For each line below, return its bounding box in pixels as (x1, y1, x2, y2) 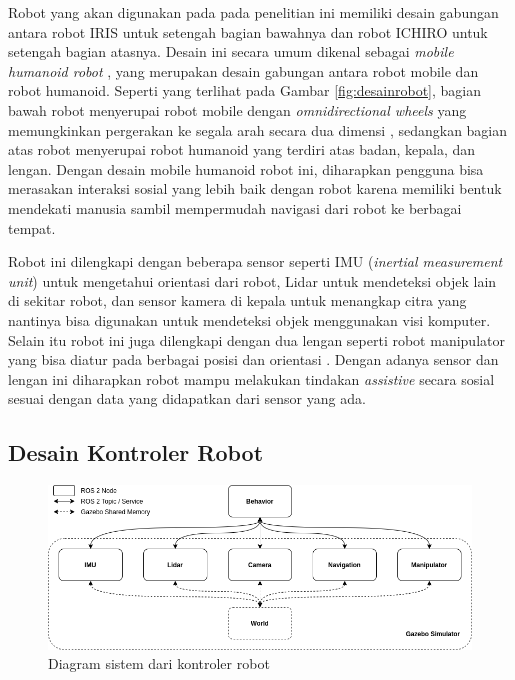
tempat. (8, 217, 56, 238)
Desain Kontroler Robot (8, 437, 264, 468)
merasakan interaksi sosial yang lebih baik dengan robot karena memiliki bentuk (8, 178, 502, 199)
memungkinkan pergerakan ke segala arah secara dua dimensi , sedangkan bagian (8, 119, 508, 140)
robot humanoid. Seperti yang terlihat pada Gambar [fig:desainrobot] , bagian (8, 80, 481, 101)
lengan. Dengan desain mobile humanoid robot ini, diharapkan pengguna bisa (8, 158, 484, 179)
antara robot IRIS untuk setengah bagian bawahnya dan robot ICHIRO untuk (8, 21, 488, 42)
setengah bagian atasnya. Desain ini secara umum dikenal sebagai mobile (8, 41, 454, 62)
